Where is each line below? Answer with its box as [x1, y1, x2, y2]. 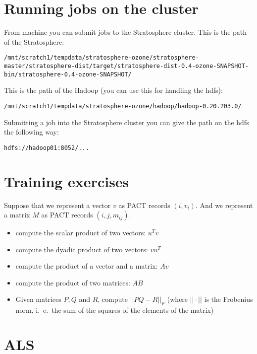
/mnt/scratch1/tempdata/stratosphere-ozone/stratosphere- [4, 54, 199, 62]
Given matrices [15, 294, 61, 304]
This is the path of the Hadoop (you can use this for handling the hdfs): [4, 85, 223, 95]
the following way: [4, 127, 59, 137]
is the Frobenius [204, 294, 253, 304]
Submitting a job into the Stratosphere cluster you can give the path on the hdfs [4, 117, 249, 127]
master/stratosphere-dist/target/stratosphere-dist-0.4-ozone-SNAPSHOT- [4, 62, 249, 70]
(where [167, 294, 188, 304]
